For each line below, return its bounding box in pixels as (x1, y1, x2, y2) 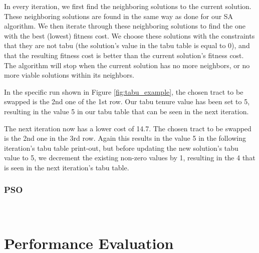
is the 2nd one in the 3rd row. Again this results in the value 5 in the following (4, 133, 246, 143)
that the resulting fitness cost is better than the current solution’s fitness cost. (4, 50, 244, 60)
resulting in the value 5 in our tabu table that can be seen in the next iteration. (4, 106, 249, 116)
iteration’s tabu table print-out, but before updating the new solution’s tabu (4, 142, 238, 153)
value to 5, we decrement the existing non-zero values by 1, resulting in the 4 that (4, 152, 255, 163)
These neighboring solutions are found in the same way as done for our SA (4, 11, 233, 21)
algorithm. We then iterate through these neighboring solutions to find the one (4, 21, 245, 31)
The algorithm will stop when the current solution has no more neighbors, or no (4, 60, 250, 70)
